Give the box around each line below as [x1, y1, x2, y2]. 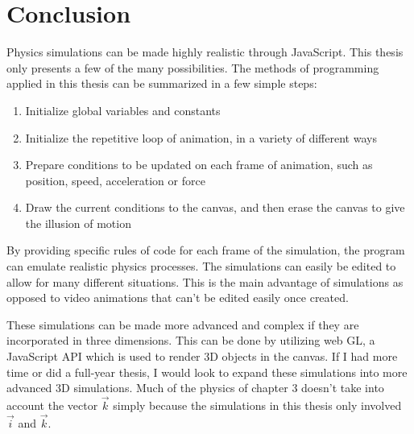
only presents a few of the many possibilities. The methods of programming [6, 59, 379, 76]
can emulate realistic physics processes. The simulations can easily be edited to [6, 258, 396, 275]
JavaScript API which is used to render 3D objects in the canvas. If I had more [6, 348, 398, 365]
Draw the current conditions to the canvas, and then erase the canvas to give [25, 199, 405, 216]
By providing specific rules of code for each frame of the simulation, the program [6, 242, 405, 258]
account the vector [6, 397, 98, 414]
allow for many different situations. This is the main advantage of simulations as [6, 273, 404, 290]
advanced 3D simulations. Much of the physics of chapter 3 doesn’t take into [6, 379, 384, 396]
